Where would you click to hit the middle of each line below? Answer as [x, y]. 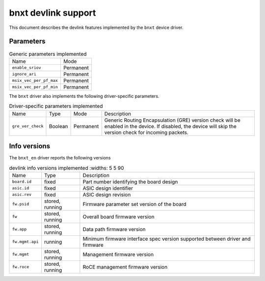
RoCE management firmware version [125, 267]
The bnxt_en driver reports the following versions [60, 158]
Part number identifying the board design [130, 181]
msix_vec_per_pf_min [35, 87]
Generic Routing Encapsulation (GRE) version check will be [172, 120]
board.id [22, 182]
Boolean [58, 126]
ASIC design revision [107, 195]
